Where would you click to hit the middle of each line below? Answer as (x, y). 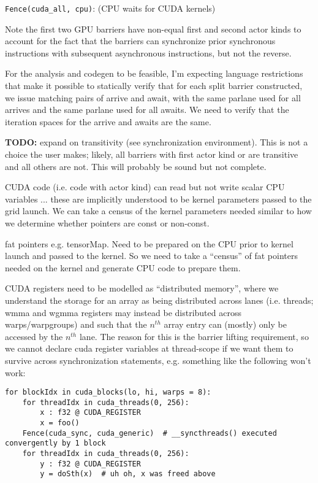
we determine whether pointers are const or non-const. (107, 222)
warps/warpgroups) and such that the (76, 324)
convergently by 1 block (55, 443)
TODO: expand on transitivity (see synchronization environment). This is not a (157, 142)
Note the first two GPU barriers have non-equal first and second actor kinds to (153, 29)
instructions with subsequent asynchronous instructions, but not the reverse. (148, 52)
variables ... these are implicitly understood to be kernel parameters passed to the (158, 199)
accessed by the (34, 336)
